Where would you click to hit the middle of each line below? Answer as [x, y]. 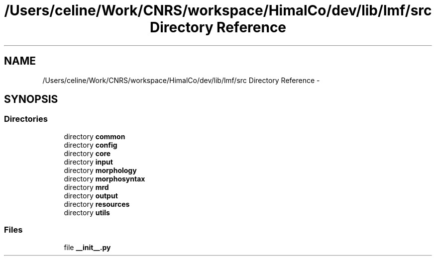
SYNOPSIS [31, 99]
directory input [88, 162]
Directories [26, 119]
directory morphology [100, 170]
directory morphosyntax [105, 178]
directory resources [97, 204]
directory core [87, 153]
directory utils [87, 212]
